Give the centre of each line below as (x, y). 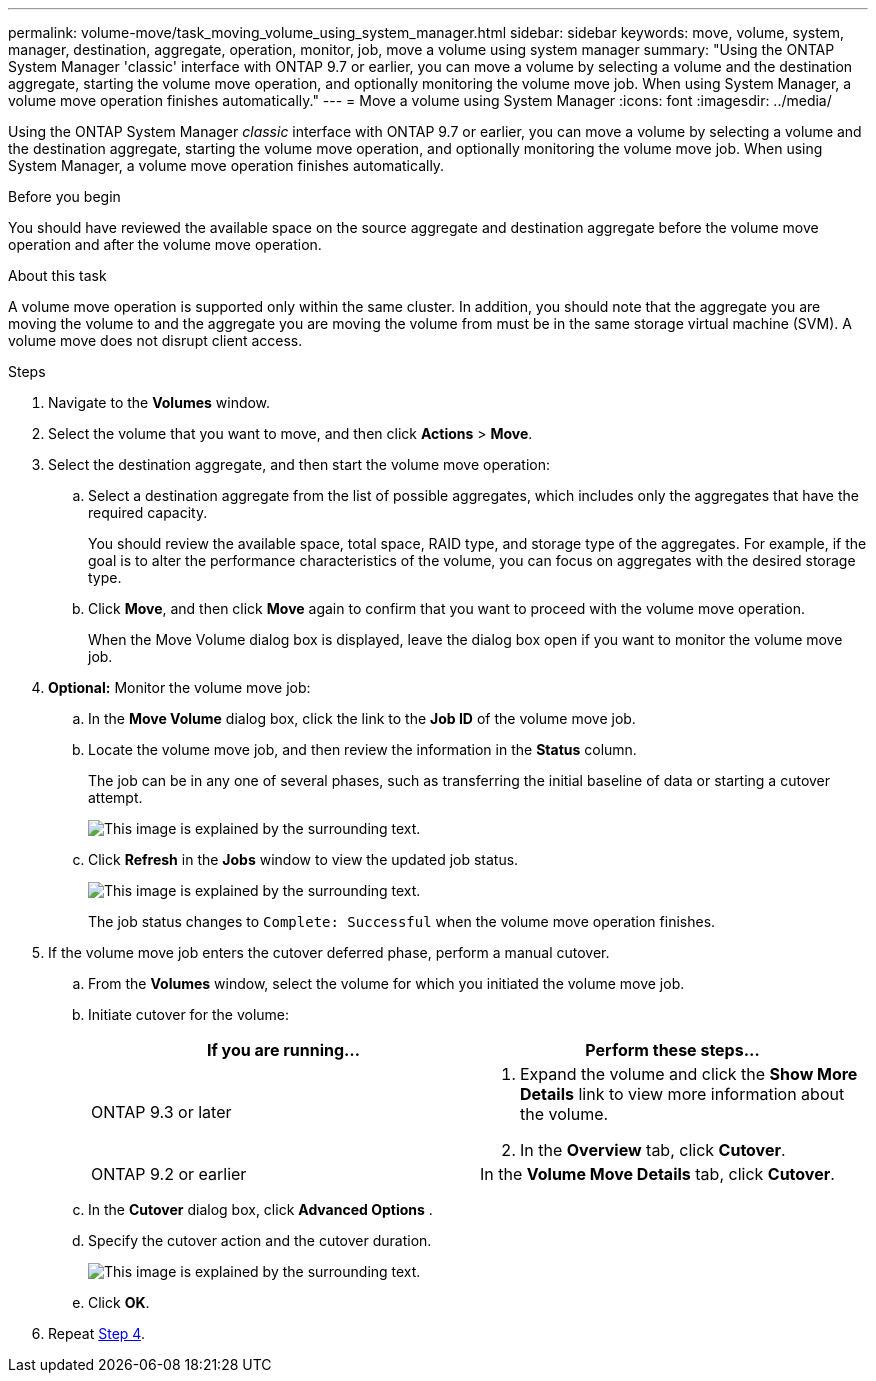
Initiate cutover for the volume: (189, 1014)
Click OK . (119, 1302)
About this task (57, 275)
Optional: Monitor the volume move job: (179, 687)
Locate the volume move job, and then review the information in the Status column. (362, 749)
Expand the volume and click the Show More (689, 1074)
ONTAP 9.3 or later (161, 1112)
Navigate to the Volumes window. (159, 402)
